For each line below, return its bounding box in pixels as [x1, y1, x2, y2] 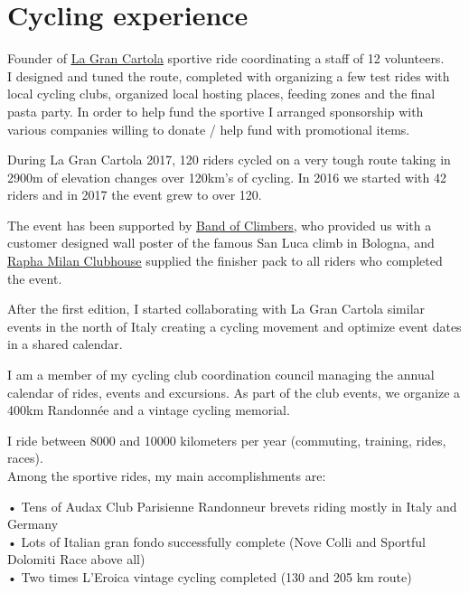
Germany [7, 514, 59, 533]
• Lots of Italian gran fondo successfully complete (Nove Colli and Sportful [7, 532, 426, 551]
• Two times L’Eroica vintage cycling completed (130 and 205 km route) [7, 567, 412, 586]
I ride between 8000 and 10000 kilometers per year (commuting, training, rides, [7, 430, 446, 449]
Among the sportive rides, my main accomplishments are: [7, 466, 326, 485]
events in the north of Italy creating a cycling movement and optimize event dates [7, 316, 462, 335]
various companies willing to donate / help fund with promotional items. [7, 119, 410, 138]
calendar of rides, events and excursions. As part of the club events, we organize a [7, 382, 461, 401]
